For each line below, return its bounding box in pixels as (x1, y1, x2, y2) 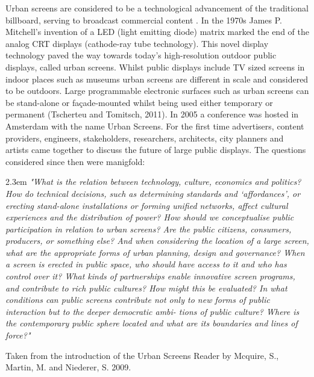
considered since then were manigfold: (5, 155, 145, 167)
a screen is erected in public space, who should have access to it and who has (5, 258, 287, 270)
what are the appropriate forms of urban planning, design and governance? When (5, 246, 305, 258)
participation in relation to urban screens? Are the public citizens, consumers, (5, 222, 292, 235)
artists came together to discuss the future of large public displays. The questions (5, 143, 306, 156)
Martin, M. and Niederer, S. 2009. (5, 361, 131, 373)
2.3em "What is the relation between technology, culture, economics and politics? (5, 175, 301, 188)
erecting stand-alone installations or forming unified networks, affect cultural (5, 199, 288, 211)
